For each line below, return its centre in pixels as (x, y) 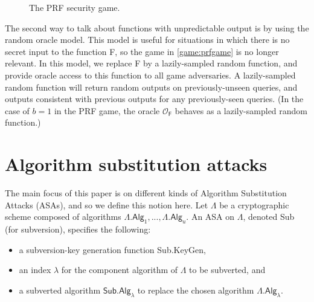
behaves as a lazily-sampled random (241, 110)
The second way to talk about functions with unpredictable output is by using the (157, 27)
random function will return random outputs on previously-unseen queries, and (151, 87)
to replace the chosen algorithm (196, 290)
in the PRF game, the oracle (107, 110)
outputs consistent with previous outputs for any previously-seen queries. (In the (154, 99)
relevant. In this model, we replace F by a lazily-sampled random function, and (151, 63)
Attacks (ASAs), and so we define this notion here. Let (107, 204)
